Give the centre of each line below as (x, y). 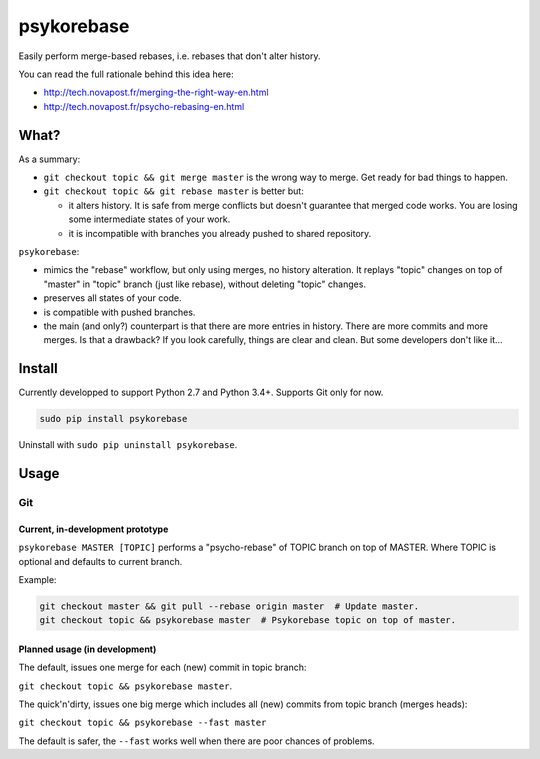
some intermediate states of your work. (149, 219)
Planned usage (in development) (87, 649)
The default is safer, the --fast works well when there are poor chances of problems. (196, 741)
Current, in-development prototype (93, 529)
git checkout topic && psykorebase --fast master (142, 723)
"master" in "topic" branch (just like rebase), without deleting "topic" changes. (205, 284)
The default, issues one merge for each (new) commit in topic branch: (162, 667)
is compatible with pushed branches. (119, 312)
